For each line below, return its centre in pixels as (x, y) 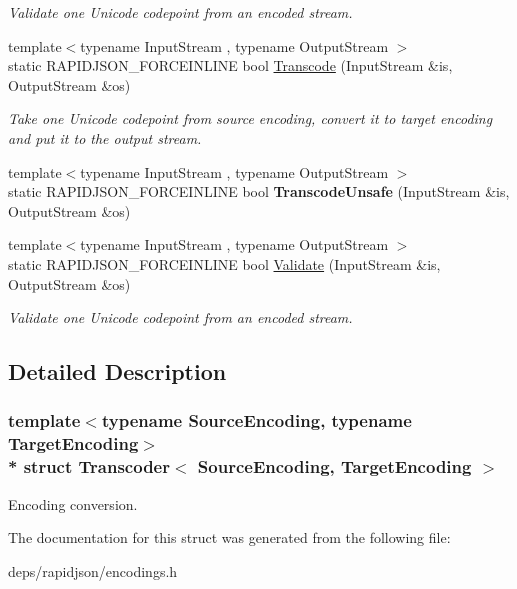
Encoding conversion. (73, 503)
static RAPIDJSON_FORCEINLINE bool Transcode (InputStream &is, (230, 65)
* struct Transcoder (89, 466)
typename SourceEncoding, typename (256, 420)
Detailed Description (117, 371)
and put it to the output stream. (105, 137)
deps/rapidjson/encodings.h (93, 570)
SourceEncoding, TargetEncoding (334, 466)
